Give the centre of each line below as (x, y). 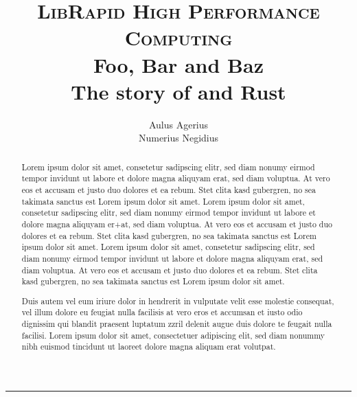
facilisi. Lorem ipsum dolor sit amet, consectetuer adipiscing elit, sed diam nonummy (173, 335)
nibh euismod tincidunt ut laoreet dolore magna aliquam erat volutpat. (149, 347)
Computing (178, 37)
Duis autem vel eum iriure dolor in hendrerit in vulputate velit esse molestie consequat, (178, 300)
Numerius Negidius (178, 138)
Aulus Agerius (178, 124)
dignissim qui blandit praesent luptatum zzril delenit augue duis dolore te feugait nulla (177, 324)
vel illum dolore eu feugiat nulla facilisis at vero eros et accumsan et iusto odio (162, 312)
